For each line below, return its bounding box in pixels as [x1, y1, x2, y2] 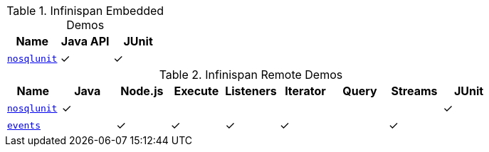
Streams [391, 84, 438, 98]
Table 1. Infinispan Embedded [6, 4, 164, 18]
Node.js [120, 84, 164, 98]
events [7, 119, 41, 131]
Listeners [225, 84, 277, 98]
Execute [174, 84, 219, 98]
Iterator [285, 84, 326, 98]
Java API [61, 34, 110, 48]
